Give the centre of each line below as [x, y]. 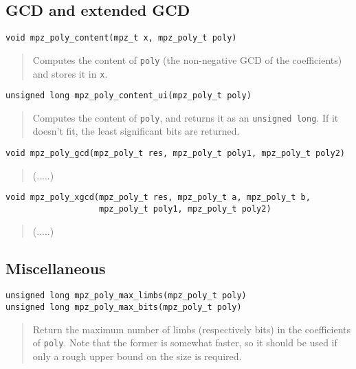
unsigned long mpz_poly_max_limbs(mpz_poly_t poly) [126, 296]
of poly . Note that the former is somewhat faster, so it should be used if [185, 343]
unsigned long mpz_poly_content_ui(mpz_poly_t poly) [129, 96]
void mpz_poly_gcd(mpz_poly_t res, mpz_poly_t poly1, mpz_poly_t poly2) [175, 154]
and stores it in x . [70, 73]
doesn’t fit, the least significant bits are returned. [136, 131]
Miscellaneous [56, 268]
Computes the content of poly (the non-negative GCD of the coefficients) [187, 59]
